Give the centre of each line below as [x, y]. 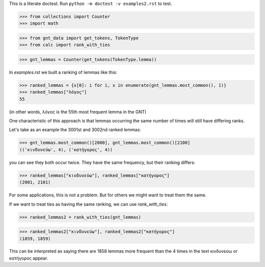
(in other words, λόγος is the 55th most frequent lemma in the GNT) [78, 112]
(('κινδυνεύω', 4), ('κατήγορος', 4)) [66, 149]
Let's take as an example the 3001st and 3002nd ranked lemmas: [75, 130]
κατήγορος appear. [29, 258]
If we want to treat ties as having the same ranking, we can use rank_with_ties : [88, 204]
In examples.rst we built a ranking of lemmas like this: [63, 72]
